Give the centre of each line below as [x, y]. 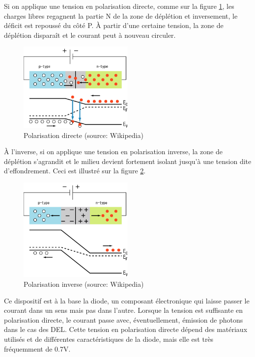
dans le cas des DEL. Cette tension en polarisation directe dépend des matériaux [126, 329]
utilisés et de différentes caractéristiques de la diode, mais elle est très [109, 339]
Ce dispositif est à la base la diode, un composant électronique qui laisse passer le [127, 300]
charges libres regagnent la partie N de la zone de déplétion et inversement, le [121, 15]
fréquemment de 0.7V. [37, 348]
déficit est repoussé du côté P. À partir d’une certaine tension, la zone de [114, 25]
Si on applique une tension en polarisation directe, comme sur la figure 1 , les [119, 6]
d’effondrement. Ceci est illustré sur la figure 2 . [75, 171]
